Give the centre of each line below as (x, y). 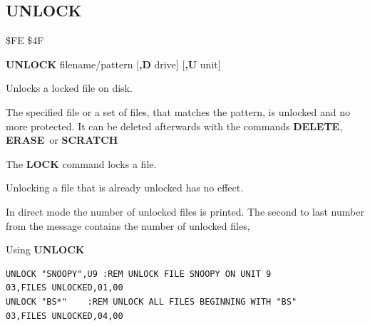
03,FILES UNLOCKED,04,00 (65, 316)
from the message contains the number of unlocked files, (128, 225)
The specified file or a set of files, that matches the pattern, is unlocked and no (178, 111)
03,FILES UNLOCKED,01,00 (65, 288)
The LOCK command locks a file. (81, 163)
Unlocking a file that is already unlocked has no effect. (125, 188)
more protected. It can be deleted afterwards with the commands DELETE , (174, 126)
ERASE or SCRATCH (62, 140)
